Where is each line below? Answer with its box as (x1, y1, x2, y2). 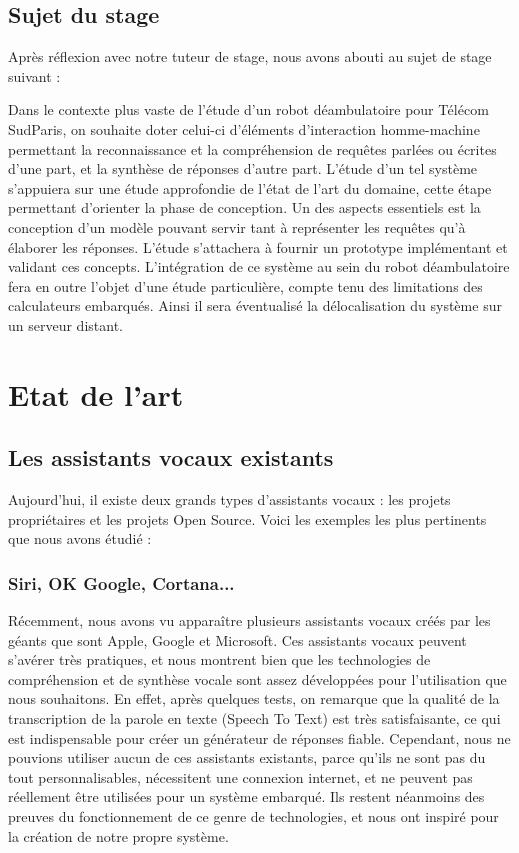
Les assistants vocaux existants (8, 442, 334, 473)
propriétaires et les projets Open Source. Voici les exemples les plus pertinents (8, 508, 487, 529)
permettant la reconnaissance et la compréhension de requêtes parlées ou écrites (8, 138, 497, 159)
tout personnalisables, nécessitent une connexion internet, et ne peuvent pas (8, 766, 473, 787)
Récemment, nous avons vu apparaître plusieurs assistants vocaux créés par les (8, 610, 491, 631)
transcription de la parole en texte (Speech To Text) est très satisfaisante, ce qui (8, 708, 501, 729)
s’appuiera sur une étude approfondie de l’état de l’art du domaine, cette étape (8, 177, 492, 198)
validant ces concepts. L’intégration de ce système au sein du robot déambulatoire (8, 256, 510, 277)
